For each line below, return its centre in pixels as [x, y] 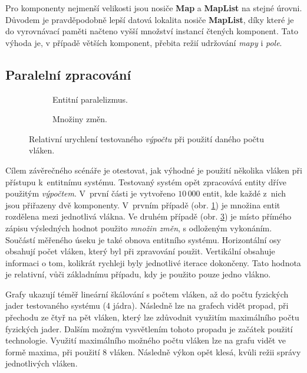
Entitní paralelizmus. [90, 99]
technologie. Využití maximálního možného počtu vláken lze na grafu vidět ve [146, 340]
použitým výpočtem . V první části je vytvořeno [90, 193]
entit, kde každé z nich [245, 193]
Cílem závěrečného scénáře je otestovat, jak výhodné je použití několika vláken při [154, 170]
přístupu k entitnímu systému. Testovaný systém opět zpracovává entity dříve [146, 181]
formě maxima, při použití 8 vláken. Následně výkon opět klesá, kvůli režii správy [153, 351]
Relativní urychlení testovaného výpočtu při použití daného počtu [147, 138]
